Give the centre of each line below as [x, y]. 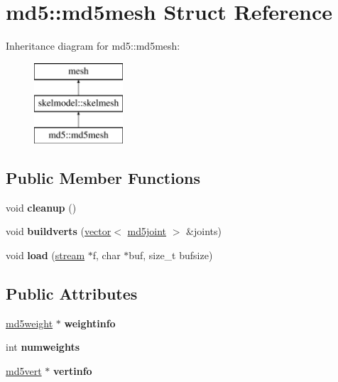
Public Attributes [72, 294]
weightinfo [90, 323]
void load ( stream [45, 255]
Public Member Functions [103, 178]
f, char [107, 255]
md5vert [24, 371]
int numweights [43, 347]
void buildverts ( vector [59, 231]
